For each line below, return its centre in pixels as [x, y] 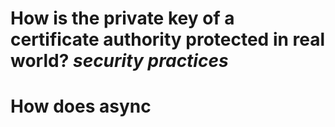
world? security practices [119, 61]
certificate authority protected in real [168, 39]
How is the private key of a [122, 18]
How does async [81, 106]
